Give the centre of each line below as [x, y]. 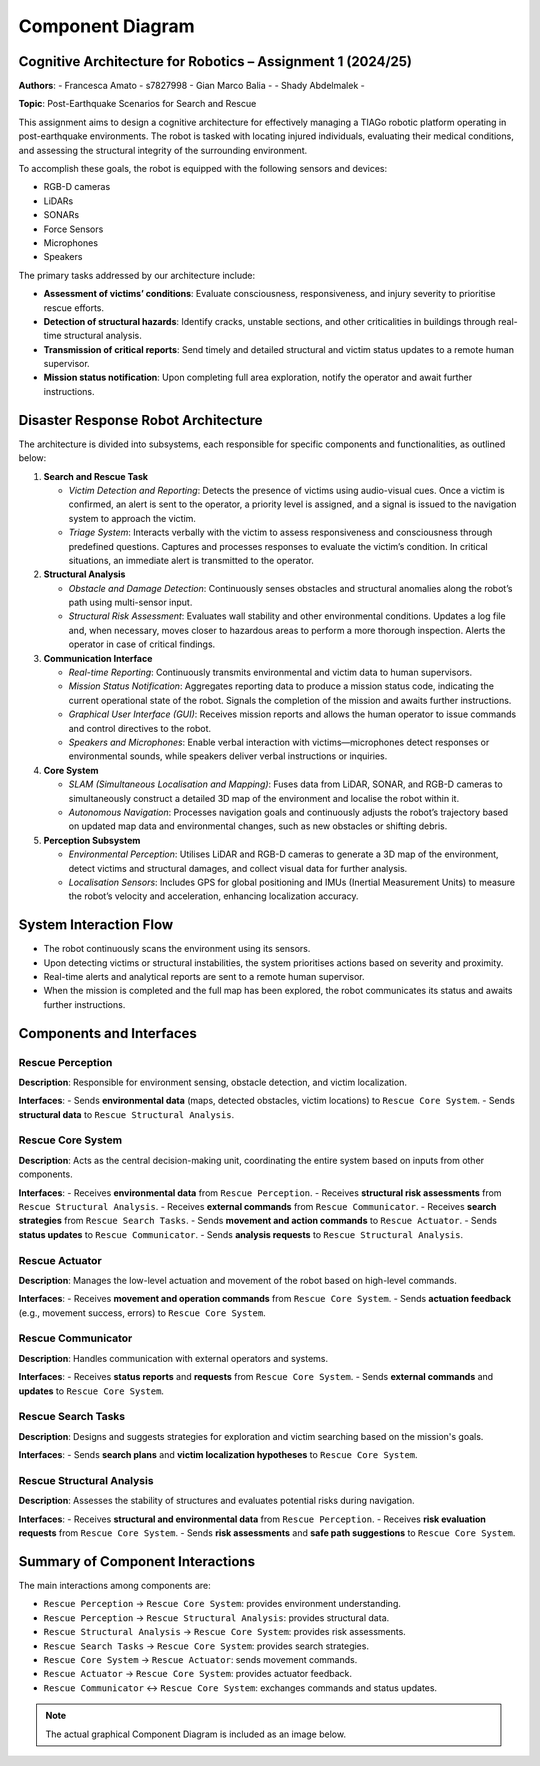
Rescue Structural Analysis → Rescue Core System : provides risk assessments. [225, 1632]
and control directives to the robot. [140, 728]
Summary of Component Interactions [136, 1561]
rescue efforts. [74, 307]
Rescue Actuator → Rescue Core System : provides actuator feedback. [197, 1674]
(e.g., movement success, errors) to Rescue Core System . [142, 1312]
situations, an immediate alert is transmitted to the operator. [191, 560]
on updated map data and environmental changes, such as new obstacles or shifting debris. [258, 826]
